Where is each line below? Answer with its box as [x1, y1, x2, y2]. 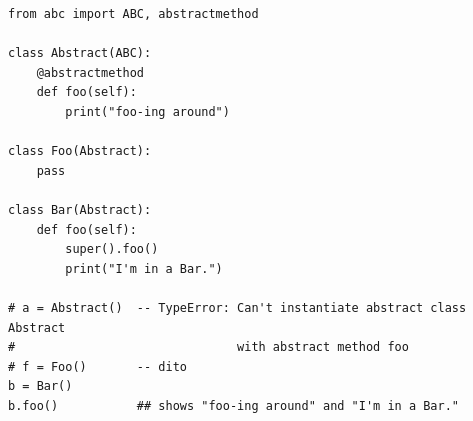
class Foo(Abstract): [8, 144, 152, 159]
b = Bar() [8, 379, 73, 394]
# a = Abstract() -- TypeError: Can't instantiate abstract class [8, 300, 467, 315]
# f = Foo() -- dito [8, 359, 187, 374]
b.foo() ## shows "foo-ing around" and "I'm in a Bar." [8, 398, 460, 413]
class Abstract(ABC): [8, 46, 152, 61]
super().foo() [65, 242, 159, 257]
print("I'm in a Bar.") [65, 261, 223, 276]
